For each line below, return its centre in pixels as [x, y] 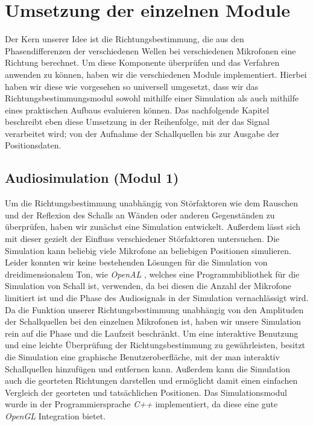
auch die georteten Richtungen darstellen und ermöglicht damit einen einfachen [151, 380]
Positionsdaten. [33, 145]
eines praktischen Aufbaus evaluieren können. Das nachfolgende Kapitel [137, 110]
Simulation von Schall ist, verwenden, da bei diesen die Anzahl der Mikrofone [148, 286]
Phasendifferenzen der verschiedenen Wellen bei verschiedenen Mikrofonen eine [150, 50]
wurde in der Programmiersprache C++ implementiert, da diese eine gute [141, 404]
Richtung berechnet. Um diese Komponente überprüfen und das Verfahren [142, 62]
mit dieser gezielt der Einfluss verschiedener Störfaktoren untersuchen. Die [142, 239]
